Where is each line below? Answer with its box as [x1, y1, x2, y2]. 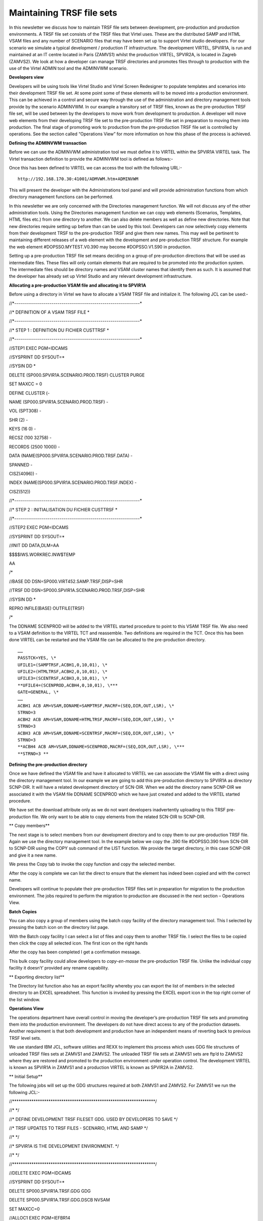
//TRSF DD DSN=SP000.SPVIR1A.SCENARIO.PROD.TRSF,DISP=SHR [9, 588, 145, 593]
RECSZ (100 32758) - [9, 435, 52, 441]
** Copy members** [9, 823, 50, 829]
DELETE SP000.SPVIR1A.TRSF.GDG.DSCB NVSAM [9, 1197, 110, 1203]
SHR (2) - [9, 417, 28, 422]
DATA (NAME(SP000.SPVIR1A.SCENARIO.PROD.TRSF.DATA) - [9, 453, 133, 459]
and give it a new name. [9, 852, 57, 858]
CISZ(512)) [9, 488, 31, 494]
